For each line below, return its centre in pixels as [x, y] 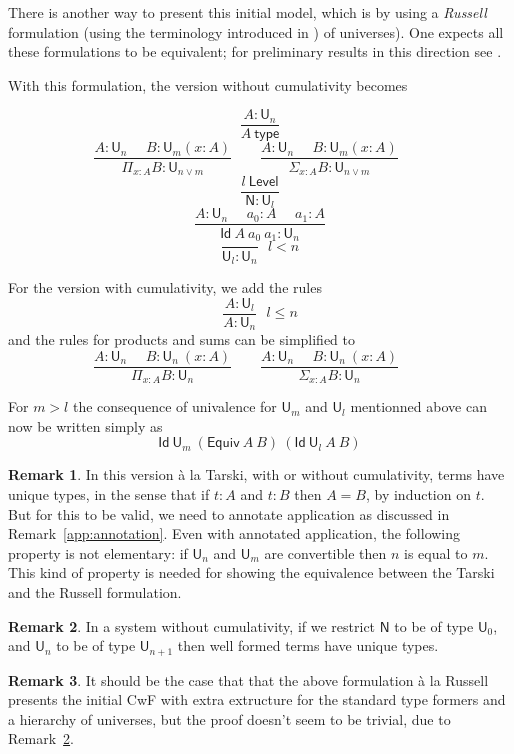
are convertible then [325, 552]
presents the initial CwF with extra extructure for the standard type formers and [257, 699]
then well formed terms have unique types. [308, 645]
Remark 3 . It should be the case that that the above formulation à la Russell [248, 679]
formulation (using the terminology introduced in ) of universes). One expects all [256, 31]
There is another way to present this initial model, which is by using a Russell [247, 12]
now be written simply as [85, 425]
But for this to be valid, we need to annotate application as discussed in [229, 513]
